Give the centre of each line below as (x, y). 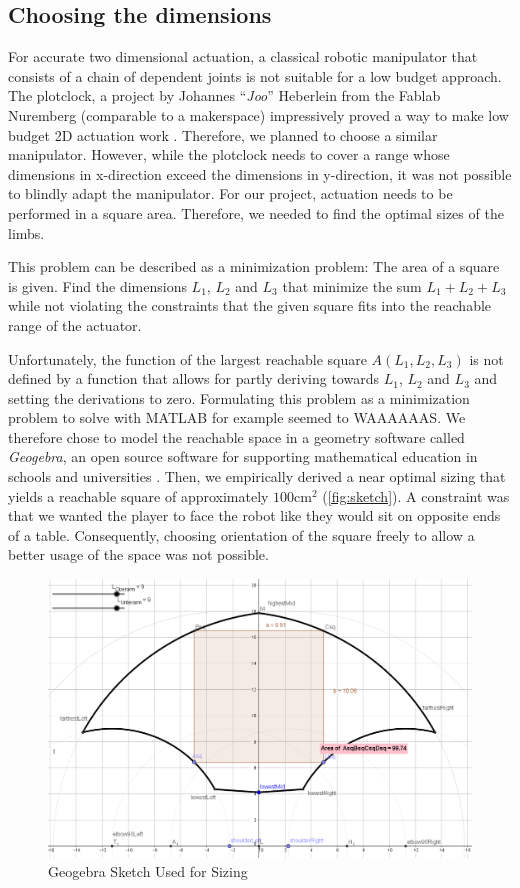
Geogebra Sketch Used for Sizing (148, 871)
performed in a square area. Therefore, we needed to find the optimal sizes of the (256, 212)
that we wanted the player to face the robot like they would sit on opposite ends (254, 515)
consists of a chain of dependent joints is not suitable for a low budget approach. (255, 75)
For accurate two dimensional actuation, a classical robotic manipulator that (243, 56)
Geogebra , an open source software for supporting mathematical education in (243, 456)
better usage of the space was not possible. (138, 554)
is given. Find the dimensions (97, 285)
